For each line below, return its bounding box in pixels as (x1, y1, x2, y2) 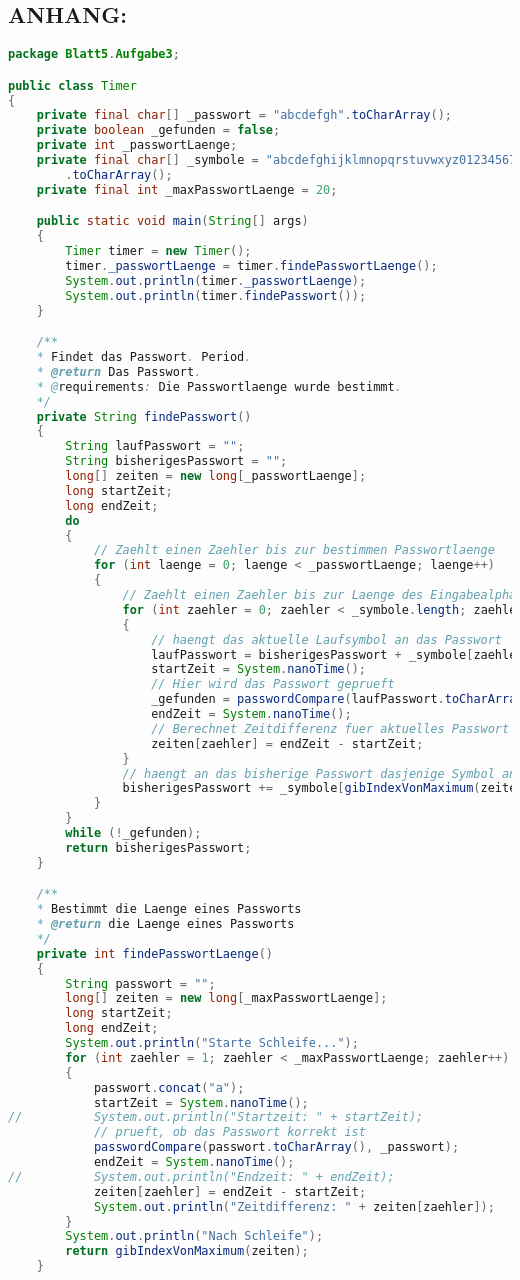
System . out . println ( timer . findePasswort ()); (65, 288, 367, 303)
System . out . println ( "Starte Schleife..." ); (65, 1036, 359, 1051)
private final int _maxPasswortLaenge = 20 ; (36, 182, 338, 197)
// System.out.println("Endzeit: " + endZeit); (8, 1169, 395, 1184)
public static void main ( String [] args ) (36, 214, 309, 229)
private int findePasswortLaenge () (36, 946, 273, 961)
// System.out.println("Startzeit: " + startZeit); (8, 1110, 424, 1125)
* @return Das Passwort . (36, 364, 202, 379)
